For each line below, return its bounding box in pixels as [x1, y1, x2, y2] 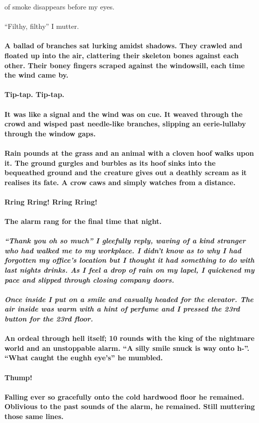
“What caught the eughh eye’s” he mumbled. [4, 352, 163, 363]
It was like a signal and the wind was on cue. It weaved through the [4, 108, 243, 119]
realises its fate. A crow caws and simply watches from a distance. [4, 177, 236, 187]
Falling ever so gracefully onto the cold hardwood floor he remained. [4, 391, 245, 402]
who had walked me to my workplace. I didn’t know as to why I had [4, 245, 242, 255]
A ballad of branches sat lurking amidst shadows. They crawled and [4, 40, 243, 51]
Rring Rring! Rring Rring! [4, 196, 97, 207]
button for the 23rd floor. [4, 314, 93, 323]
